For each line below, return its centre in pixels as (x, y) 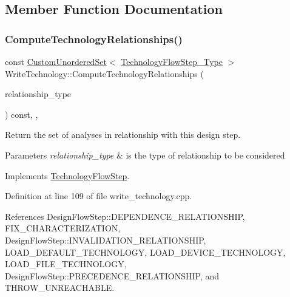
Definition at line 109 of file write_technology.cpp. (99, 196)
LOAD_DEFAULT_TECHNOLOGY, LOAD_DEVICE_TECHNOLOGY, (145, 252)
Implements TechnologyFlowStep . (67, 175)
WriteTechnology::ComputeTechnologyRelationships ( (104, 73)
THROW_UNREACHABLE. (60, 288)
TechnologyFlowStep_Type (172, 61)
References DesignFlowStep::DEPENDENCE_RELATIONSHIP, (125, 216)
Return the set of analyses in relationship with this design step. (123, 135)
